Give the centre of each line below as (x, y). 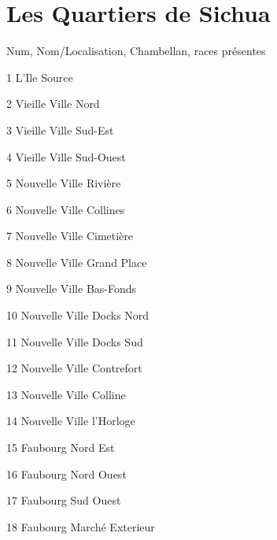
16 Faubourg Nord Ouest (66, 473)
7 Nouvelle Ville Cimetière (70, 236)
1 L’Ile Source (40, 77)
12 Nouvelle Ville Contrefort (74, 368)
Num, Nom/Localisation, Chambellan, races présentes (136, 51)
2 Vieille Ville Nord (53, 104)
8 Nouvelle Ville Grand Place (77, 262)
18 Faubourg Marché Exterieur (81, 526)
